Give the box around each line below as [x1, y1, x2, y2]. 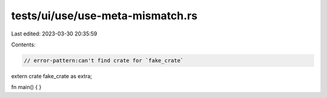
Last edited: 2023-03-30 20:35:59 [11, 30, 97, 37]
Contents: [11, 41, 36, 48]
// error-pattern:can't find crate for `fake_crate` [24, 57, 184, 64]
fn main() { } [11, 84, 42, 91]
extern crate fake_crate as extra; [11, 72, 93, 79]
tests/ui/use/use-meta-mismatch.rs [11, 9, 198, 22]
